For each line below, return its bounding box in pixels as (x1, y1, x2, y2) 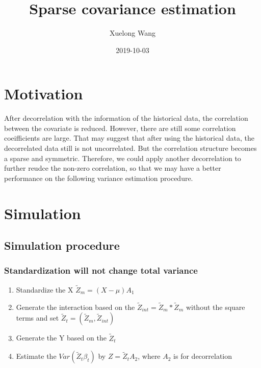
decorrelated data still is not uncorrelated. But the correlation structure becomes (4, 143, 257, 153)
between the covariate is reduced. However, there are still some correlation (4, 122, 236, 133)
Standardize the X (16, 284, 73, 295)
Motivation (4, 83, 83, 104)
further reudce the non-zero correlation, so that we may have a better (4, 163, 221, 173)
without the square (186, 301, 245, 312)
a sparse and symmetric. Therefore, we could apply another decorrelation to (4, 152, 241, 163)
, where (138, 351, 161, 361)
